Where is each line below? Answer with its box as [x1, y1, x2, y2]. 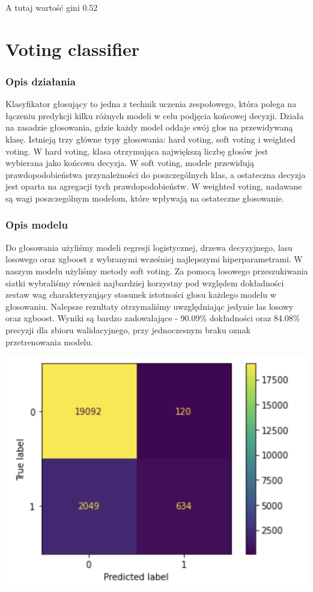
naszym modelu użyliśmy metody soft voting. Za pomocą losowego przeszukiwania [5, 264, 308, 277]
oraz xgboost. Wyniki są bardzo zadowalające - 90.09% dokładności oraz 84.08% [5, 312, 300, 324]
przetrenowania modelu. [5, 335, 93, 348]
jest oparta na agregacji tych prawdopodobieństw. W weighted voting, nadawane [5, 180, 302, 193]
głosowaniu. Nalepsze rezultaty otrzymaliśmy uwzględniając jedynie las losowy [5, 300, 294, 312]
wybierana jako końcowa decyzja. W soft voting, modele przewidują [5, 156, 254, 169]
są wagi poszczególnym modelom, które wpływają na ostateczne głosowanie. [5, 191, 284, 204]
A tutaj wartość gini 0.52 [5, 1, 98, 13]
